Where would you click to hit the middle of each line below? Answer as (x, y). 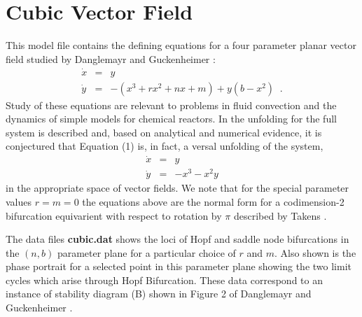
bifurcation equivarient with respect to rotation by (114, 215)
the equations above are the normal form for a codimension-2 (213, 201)
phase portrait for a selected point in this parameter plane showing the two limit (179, 266)
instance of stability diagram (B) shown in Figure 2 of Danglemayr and (159, 294)
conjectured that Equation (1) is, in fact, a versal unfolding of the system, (165, 146)
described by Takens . (280, 215)
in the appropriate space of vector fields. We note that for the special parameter (177, 188)
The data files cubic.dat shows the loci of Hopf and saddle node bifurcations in (177, 239)
